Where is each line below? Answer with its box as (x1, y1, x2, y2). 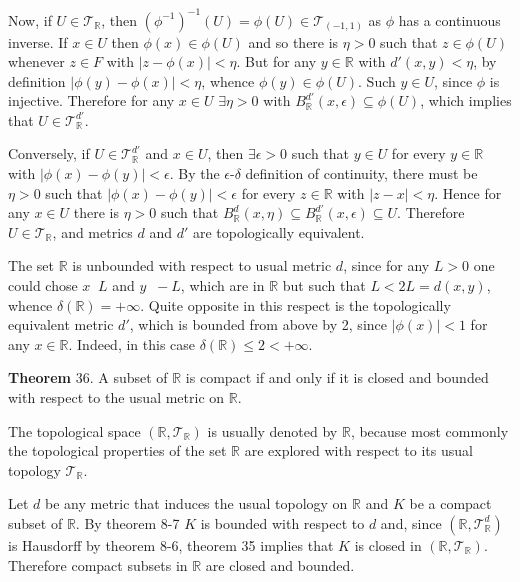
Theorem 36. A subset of (8, 367, 168, 388)
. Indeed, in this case (68, 333, 196, 354)
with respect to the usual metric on (8, 387, 225, 407)
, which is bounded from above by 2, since (129, 314, 387, 335)
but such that (282, 275, 366, 296)
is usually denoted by (207, 420, 338, 441)
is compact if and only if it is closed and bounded (185, 367, 489, 388)
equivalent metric (8, 314, 114, 335)
